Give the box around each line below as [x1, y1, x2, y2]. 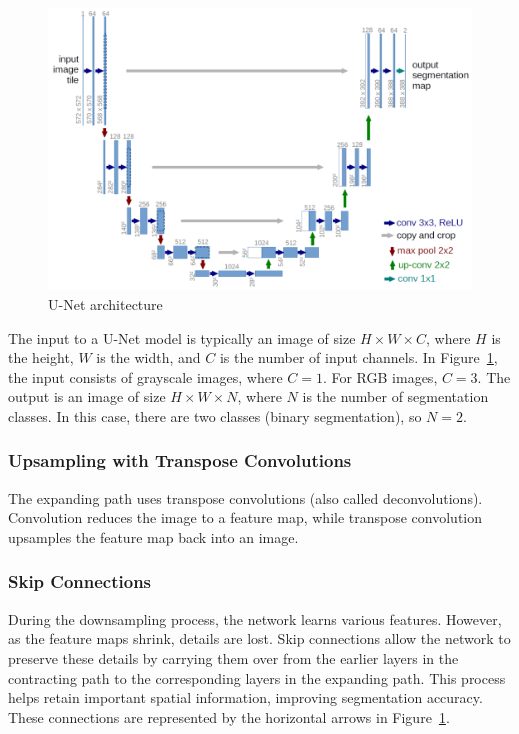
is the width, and [96, 347, 201, 368]
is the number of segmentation [302, 386, 489, 407]
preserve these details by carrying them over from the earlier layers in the [8, 647, 459, 668]
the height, [8, 347, 74, 368]
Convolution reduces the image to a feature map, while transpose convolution [8, 507, 483, 528]
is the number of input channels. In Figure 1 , [219, 347, 498, 368]
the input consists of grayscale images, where [8, 366, 283, 387]
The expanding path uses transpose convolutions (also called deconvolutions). [8, 487, 483, 508]
